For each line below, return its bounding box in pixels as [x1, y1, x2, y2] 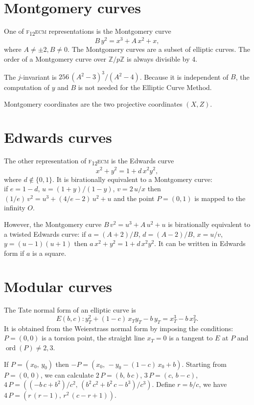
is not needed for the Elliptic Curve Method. [78, 82, 212, 92]
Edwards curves [4, 127, 112, 147]
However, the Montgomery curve [4, 219, 102, 229]
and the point [114, 193, 155, 203]
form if [4, 247, 24, 258]
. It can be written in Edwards [154, 238, 246, 248]
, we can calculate [40, 369, 94, 380]
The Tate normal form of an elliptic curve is [4, 305, 136, 315]
